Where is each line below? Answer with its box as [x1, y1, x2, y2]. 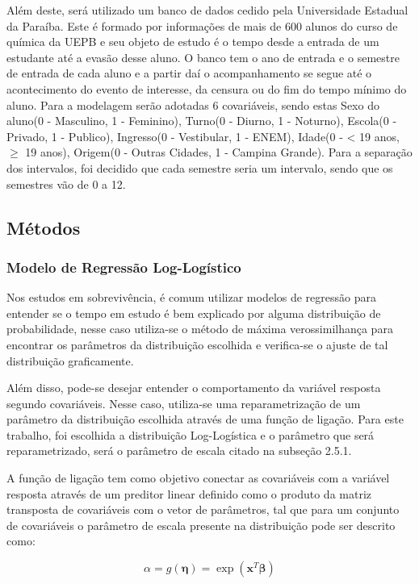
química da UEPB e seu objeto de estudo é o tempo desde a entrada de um [6, 33, 379, 50]
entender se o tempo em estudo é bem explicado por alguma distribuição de [6, 304, 381, 321]
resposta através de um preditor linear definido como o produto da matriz [6, 485, 372, 502]
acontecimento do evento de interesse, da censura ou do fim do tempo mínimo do [6, 80, 407, 97]
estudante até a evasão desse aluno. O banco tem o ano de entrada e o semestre [6, 48, 400, 65]
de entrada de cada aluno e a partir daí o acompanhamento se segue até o [6, 65, 372, 81]
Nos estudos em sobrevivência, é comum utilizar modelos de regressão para [6, 289, 376, 306]
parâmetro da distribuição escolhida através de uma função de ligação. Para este [6, 411, 404, 428]
